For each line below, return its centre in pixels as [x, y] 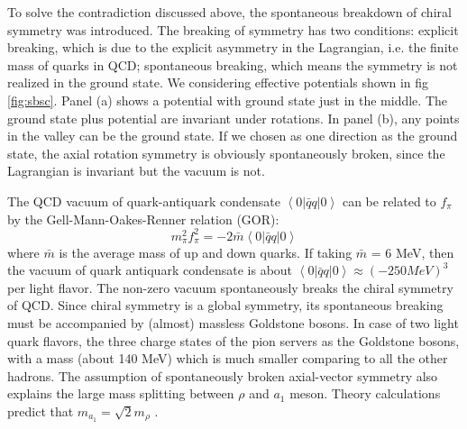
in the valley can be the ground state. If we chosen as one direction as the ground [233, 136]
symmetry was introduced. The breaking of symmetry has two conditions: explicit [233, 29]
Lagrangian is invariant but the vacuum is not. [136, 171]
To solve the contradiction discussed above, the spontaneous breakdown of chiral [229, 12]
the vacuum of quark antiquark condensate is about [150, 270]
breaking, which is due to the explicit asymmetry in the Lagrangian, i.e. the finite [233, 47]
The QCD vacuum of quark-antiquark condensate [144, 201]
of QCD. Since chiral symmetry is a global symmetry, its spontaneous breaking [225, 305]
